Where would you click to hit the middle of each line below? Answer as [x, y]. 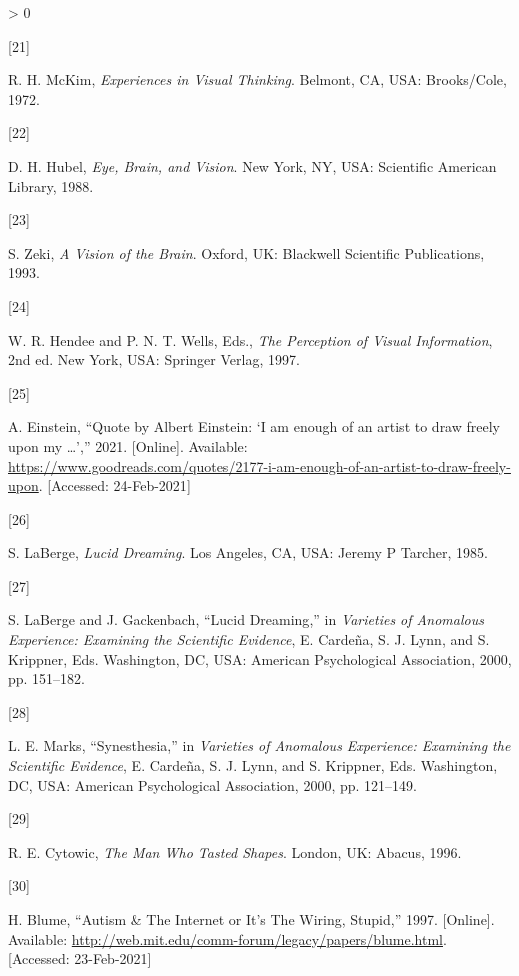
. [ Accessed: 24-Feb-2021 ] [114, 485]
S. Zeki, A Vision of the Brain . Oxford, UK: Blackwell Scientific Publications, [246, 252]
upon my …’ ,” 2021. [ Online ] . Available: [128, 445]
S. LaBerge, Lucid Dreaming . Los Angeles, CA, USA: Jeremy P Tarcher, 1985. [248, 552]
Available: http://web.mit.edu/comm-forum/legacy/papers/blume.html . [227, 938]
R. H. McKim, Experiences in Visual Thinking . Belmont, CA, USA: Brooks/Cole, [257, 79]
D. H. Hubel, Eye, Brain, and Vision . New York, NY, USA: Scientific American [252, 165]
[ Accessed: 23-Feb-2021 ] [80, 958]
